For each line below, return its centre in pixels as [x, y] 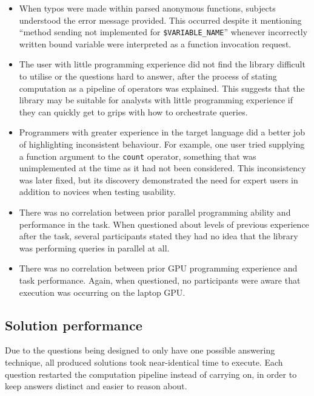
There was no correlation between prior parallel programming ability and [155, 212]
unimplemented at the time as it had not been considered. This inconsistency [162, 168]
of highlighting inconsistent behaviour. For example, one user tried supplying [162, 144]
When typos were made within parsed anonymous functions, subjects [147, 8]
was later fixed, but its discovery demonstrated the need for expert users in [159, 179]
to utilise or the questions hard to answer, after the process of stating [148, 76]
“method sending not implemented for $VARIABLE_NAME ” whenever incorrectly [163, 32]
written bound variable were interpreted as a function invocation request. [155, 43]
